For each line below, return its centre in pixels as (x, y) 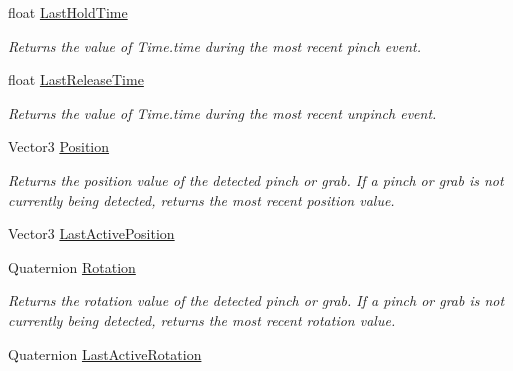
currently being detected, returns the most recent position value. (201, 199)
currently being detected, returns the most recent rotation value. (202, 319)
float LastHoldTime (68, 12)
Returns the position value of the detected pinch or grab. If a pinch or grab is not (256, 179)
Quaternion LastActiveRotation (105, 353)
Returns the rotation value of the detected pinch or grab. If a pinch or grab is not (256, 300)
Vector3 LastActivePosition (91, 233)
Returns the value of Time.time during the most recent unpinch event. (222, 112)
